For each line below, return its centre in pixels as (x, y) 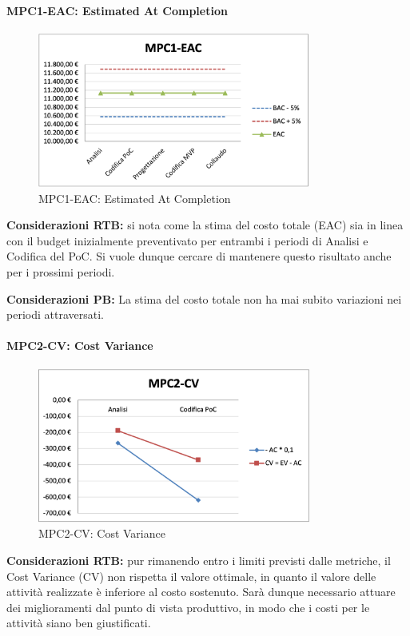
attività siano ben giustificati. (79, 623)
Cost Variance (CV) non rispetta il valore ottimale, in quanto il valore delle (191, 576)
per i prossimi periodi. (61, 272)
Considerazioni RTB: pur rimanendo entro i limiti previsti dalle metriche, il (199, 560)
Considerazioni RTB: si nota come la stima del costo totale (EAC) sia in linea (205, 225)
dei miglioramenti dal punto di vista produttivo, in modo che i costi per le (188, 607)
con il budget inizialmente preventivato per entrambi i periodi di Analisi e (187, 240)
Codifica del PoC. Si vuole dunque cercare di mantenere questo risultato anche (199, 256)
